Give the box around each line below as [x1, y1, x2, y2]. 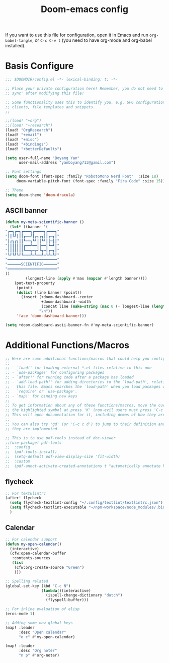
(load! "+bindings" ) [5, 142, 49, 147]
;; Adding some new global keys [5, 620, 73, 625]
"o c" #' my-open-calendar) [18, 634, 75, 639]
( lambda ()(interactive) [41, 588, 92, 593]
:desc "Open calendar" [18, 630, 66, 635]
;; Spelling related [5, 578, 49, 584]
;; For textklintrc [5, 491, 46, 496]
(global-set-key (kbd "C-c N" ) [5, 583, 71, 588]
